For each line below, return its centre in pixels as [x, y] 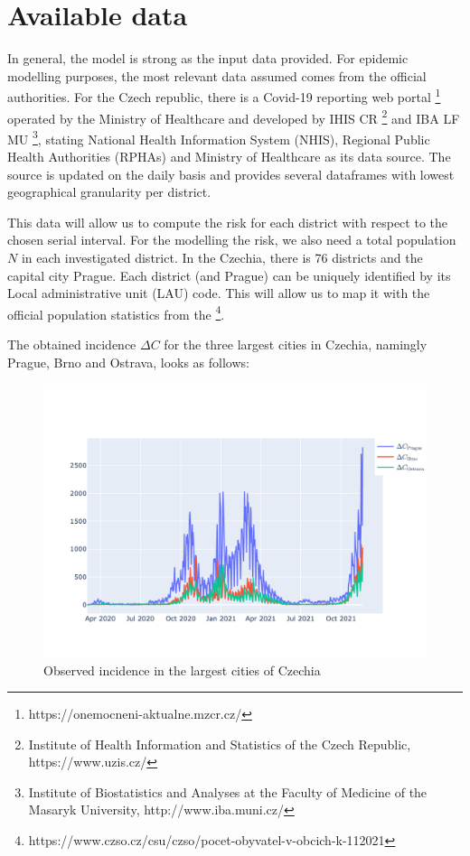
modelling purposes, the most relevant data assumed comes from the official [217, 75]
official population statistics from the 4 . [116, 312]
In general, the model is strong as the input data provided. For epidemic [208, 58]
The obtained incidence [72, 344]
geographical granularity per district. [109, 192]
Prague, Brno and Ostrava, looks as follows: [128, 362]
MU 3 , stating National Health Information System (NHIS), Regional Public [219, 137]
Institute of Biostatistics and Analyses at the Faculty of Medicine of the [228, 791]
